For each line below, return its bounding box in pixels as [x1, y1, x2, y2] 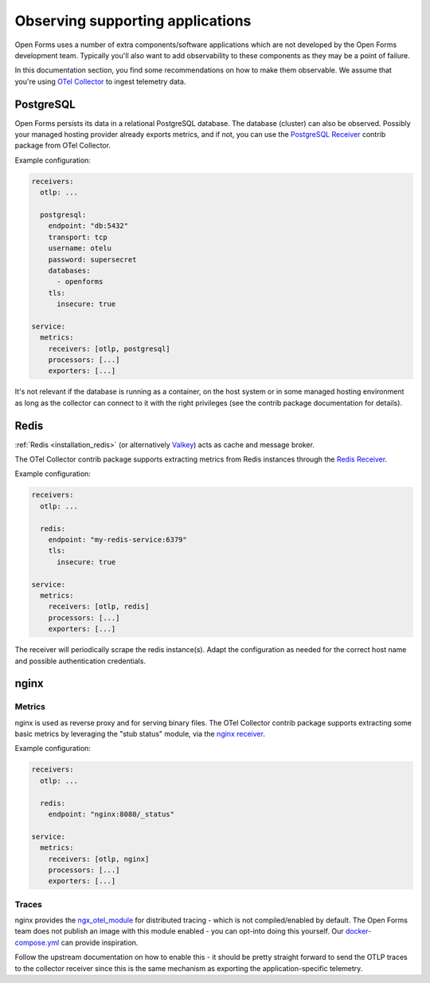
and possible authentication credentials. [14, 656, 147, 666]
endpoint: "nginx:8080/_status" [48, 810, 175, 819]
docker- [345, 926, 372, 936]
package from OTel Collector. [14, 140, 111, 151]
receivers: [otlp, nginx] [48, 854, 150, 863]
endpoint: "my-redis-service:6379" [48, 535, 187, 545]
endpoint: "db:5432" [48, 222, 129, 230]
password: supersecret [48, 255, 137, 264]
